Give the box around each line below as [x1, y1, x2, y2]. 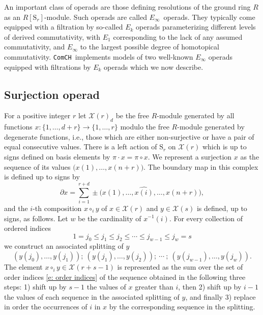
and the [4, 202, 28, 213]
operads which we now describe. [104, 61, 203, 72]
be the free [115, 110, 150, 121]
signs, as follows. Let [4, 213, 68, 223]
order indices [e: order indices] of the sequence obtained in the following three [4, 271, 246, 282]
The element [4, 261, 43, 272]
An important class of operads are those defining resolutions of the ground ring [4, 2, 251, 12]
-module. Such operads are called [44, 11, 147, 22]
